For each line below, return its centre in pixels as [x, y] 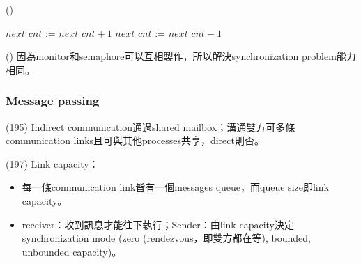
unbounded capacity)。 [72, 251]
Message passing [53, 101]
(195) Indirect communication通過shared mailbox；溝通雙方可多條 [151, 126]
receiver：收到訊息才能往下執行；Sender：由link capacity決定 [158, 224]
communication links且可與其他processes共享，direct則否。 [135, 140]
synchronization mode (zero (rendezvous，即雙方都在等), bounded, [166, 238]
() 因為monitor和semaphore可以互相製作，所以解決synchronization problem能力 [181, 56]
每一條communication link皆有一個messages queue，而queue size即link [175, 187]
